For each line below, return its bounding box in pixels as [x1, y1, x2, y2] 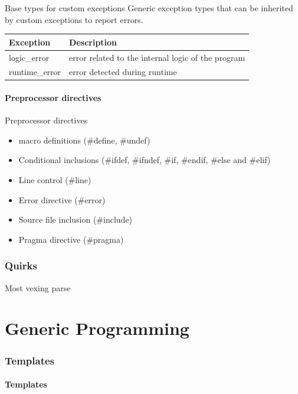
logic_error [9, 51, 50, 63]
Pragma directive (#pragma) [18, 233, 124, 245]
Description [69, 35, 117, 48]
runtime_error [9, 66, 61, 78]
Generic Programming [5, 316, 189, 340]
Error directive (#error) [18, 193, 106, 206]
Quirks [5, 258, 37, 273]
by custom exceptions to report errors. [5, 13, 143, 25]
